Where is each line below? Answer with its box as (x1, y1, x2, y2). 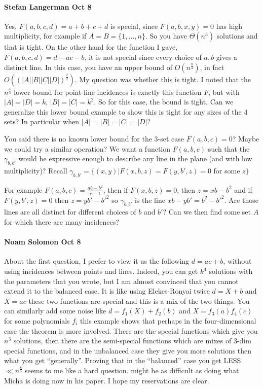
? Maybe (232, 133, 259, 144)
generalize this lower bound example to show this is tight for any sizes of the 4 (4, 106, 248, 117)
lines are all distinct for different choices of (4, 206, 136, 217)
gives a (216, 51, 238, 62)
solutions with (209, 266, 253, 276)
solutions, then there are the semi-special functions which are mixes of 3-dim (13, 335, 251, 346)
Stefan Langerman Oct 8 (4, 1, 92, 12)
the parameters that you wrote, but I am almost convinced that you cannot (4, 275, 239, 286)
